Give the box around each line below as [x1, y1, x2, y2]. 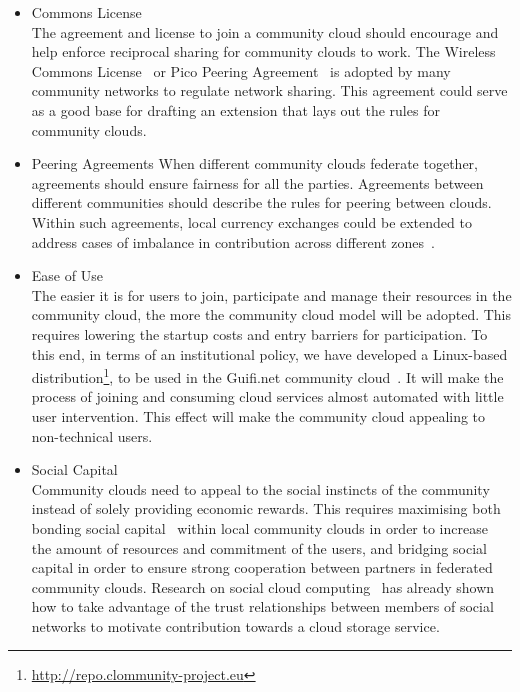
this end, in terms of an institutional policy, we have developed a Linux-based [31, 343, 508, 364]
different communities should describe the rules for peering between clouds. [31, 192, 492, 213]
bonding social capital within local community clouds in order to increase [31, 517, 488, 538]
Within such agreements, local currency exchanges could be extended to [31, 211, 472, 232]
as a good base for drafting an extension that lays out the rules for [31, 99, 440, 120]
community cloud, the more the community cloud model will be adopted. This [31, 304, 512, 325]
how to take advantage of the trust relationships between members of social [31, 596, 494, 617]
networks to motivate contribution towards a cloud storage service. [31, 615, 440, 636]
